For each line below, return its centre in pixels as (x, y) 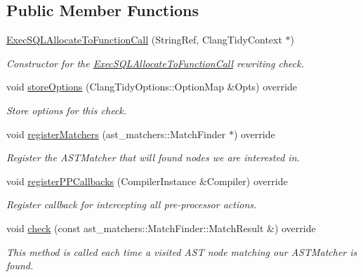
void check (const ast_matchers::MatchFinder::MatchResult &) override (161, 228)
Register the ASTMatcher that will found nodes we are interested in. (153, 157)
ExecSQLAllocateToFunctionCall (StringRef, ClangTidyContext (144, 40)
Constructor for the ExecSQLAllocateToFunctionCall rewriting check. (156, 63)
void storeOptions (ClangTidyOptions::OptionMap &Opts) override (152, 87)
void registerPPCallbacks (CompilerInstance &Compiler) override (147, 181)
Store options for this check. (67, 110)
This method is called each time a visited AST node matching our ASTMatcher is (182, 251)
